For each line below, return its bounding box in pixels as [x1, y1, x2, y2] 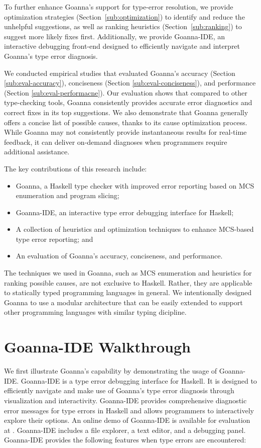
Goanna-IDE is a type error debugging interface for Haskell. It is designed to [21, 375, 257, 386]
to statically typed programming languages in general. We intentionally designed [4, 287, 252, 298]
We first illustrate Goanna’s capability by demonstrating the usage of [4, 366, 217, 376]
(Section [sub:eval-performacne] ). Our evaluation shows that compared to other [4, 87, 247, 98]
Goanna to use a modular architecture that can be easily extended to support [4, 297, 243, 307]
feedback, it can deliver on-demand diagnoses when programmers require [4, 136, 227, 147]
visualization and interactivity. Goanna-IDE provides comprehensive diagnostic [4, 395, 247, 405]
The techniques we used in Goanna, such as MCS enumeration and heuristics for [4, 267, 252, 278]
